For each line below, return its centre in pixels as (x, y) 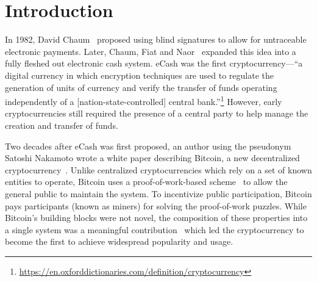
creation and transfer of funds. (62, 125)
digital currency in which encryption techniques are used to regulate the (139, 75)
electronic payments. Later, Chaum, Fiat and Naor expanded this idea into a (151, 51)
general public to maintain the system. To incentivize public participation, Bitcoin (158, 193)
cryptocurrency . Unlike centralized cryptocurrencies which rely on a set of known (158, 169)
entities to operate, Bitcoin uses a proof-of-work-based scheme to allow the (146, 182)
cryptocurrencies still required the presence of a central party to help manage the (157, 113)
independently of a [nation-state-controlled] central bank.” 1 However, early (144, 100)
